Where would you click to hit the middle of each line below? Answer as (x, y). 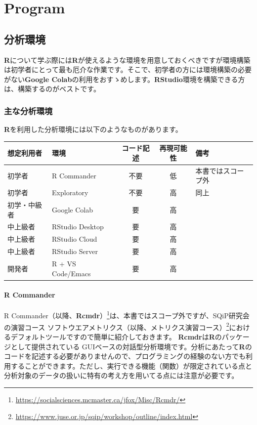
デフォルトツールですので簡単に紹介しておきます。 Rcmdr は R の (116, 336)
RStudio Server (75, 251)
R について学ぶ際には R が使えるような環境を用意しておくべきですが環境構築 (127, 60)
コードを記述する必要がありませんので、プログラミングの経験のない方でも (125, 356)
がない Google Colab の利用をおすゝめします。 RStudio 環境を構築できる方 (125, 79)
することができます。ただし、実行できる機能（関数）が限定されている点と (131, 365)
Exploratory (70, 192)
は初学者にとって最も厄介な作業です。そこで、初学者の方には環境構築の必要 (128, 69)
